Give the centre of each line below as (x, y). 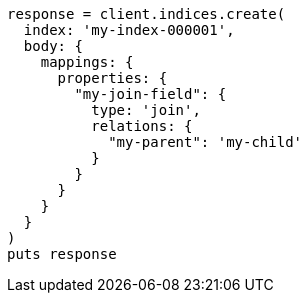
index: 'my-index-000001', (129, 30)
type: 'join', (146, 110)
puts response (62, 254)
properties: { (112, 78)
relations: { (142, 126)
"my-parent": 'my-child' (205, 142)
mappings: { (87, 62)
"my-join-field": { (150, 94)
